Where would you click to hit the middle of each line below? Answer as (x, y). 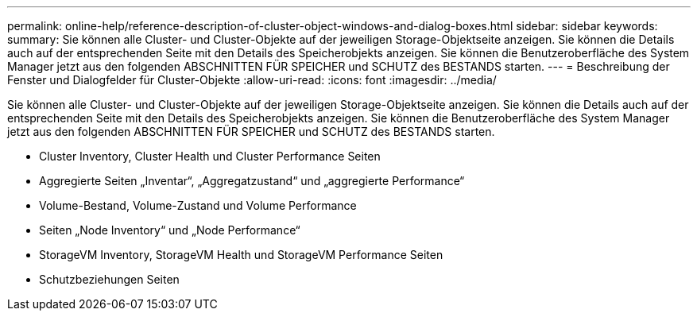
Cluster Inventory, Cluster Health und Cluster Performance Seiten (210, 156)
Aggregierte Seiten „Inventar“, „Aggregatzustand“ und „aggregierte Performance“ (252, 181)
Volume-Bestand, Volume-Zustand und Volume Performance (198, 205)
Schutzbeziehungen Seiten (109, 279)
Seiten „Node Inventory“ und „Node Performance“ (170, 230)
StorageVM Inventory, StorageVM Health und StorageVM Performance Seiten (241, 255)
